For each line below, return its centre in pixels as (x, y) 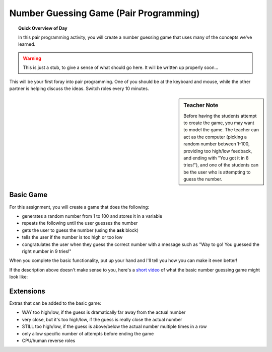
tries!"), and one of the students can (221, 165)
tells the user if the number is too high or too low (72, 237)
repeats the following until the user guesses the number (80, 223)
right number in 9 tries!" (47, 251)
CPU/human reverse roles (49, 340)
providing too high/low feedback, (218, 151)
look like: (19, 277)
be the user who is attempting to (217, 172)
